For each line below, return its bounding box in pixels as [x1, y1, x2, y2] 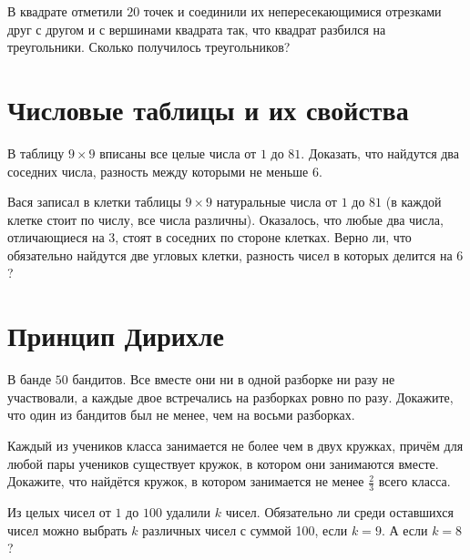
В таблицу [7, 143, 65, 162]
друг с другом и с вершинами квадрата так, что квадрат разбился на [7, 19, 386, 38]
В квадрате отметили [7, 2, 123, 20]
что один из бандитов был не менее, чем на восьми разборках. [7, 405, 355, 424]
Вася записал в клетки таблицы [7, 192, 181, 211]
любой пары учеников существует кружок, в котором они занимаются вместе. [7, 453, 439, 473]
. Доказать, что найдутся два [301, 143, 459, 162]
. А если [381, 520, 428, 539]
